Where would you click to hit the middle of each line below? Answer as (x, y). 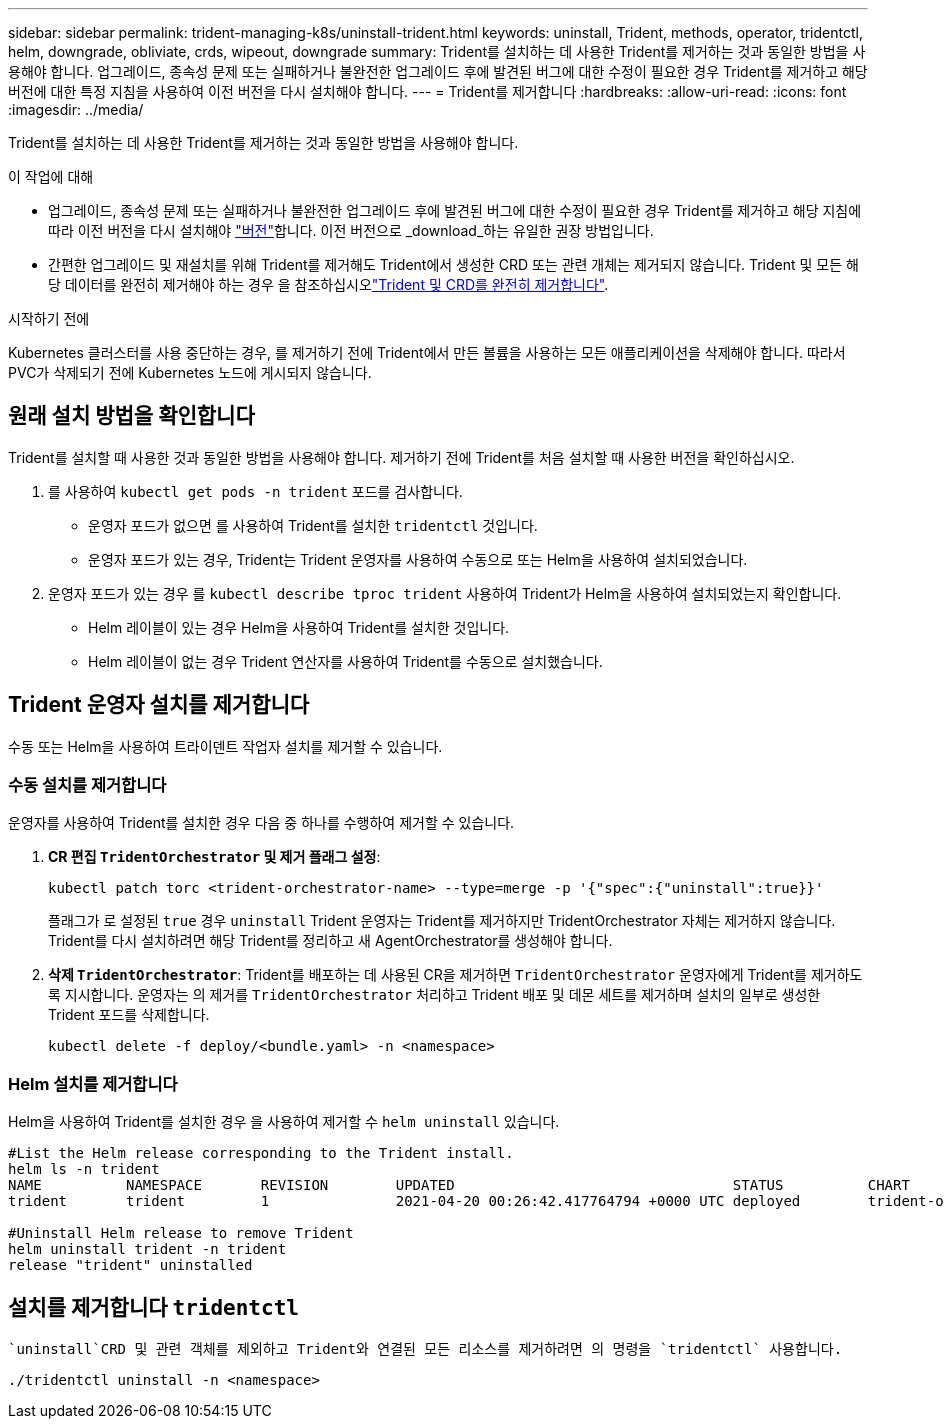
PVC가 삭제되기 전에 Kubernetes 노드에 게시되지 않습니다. (190, 372)
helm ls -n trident (84, 1169)
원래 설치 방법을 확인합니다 (131, 416)
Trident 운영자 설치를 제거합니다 (159, 705)
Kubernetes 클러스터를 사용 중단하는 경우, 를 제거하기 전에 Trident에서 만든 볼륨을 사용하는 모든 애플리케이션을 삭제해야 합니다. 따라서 (427, 352)
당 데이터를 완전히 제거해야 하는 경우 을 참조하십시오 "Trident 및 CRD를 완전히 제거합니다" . (328, 284)
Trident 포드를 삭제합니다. (129, 1015)
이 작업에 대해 (51, 176)
